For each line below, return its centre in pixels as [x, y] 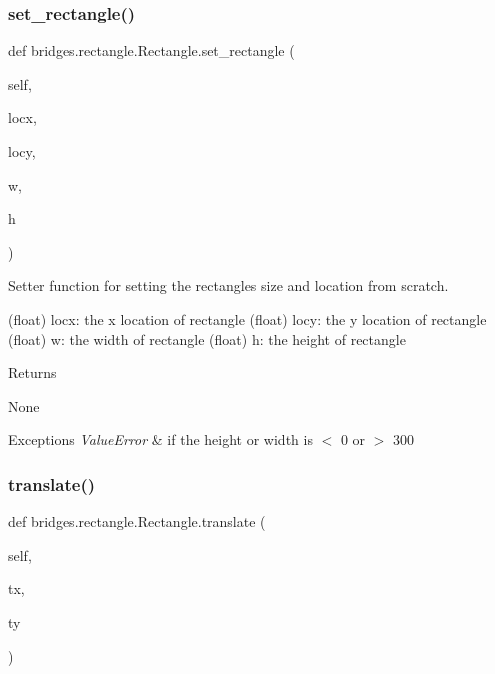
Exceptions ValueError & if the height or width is [160, 439]
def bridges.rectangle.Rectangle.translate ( [137, 521]
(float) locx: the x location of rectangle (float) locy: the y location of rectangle [247, 318]
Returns [32, 372]
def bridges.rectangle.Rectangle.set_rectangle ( [151, 50]
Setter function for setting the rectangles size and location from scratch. [228, 285]
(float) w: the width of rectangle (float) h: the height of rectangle [207, 338]
